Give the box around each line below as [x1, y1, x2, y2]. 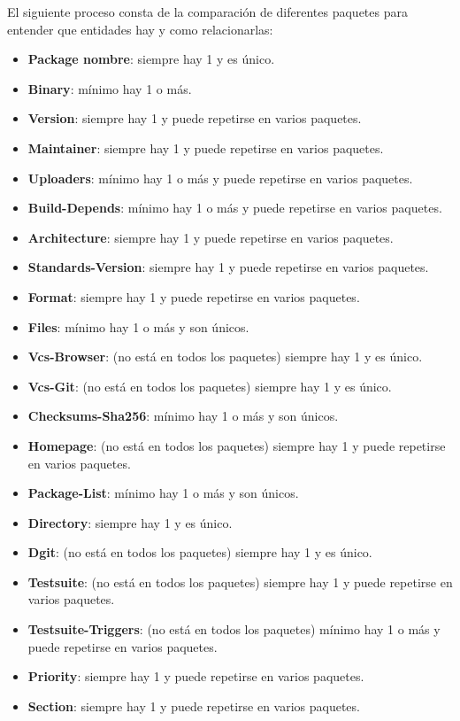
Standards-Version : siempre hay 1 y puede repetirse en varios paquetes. [27, 258, 429, 276]
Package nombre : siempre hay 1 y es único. [27, 50, 275, 68]
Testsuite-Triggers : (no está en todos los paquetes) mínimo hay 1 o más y [27, 620, 441, 639]
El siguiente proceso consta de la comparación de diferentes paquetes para [7, 3, 408, 20]
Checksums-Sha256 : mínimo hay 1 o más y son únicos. [27, 407, 339, 425]
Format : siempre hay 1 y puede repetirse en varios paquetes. [27, 287, 360, 306]
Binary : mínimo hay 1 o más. [27, 79, 192, 97]
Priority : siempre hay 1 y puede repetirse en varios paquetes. [27, 667, 364, 686]
